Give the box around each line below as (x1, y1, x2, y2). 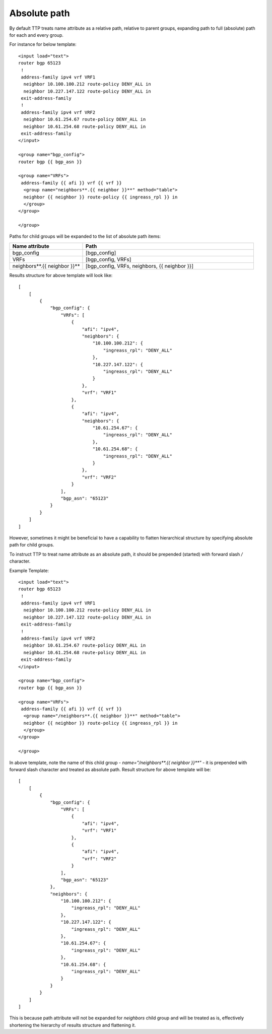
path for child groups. (9, 542, 54, 548)
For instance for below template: (9, 41, 77, 47)
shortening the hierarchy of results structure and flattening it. (9, 1022, 136, 1028)
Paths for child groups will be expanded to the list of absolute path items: (9, 233, 161, 239)
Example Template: (9, 567, 49, 574)
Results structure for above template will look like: (9, 272, 113, 278)
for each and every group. (9, 32, 64, 38)
